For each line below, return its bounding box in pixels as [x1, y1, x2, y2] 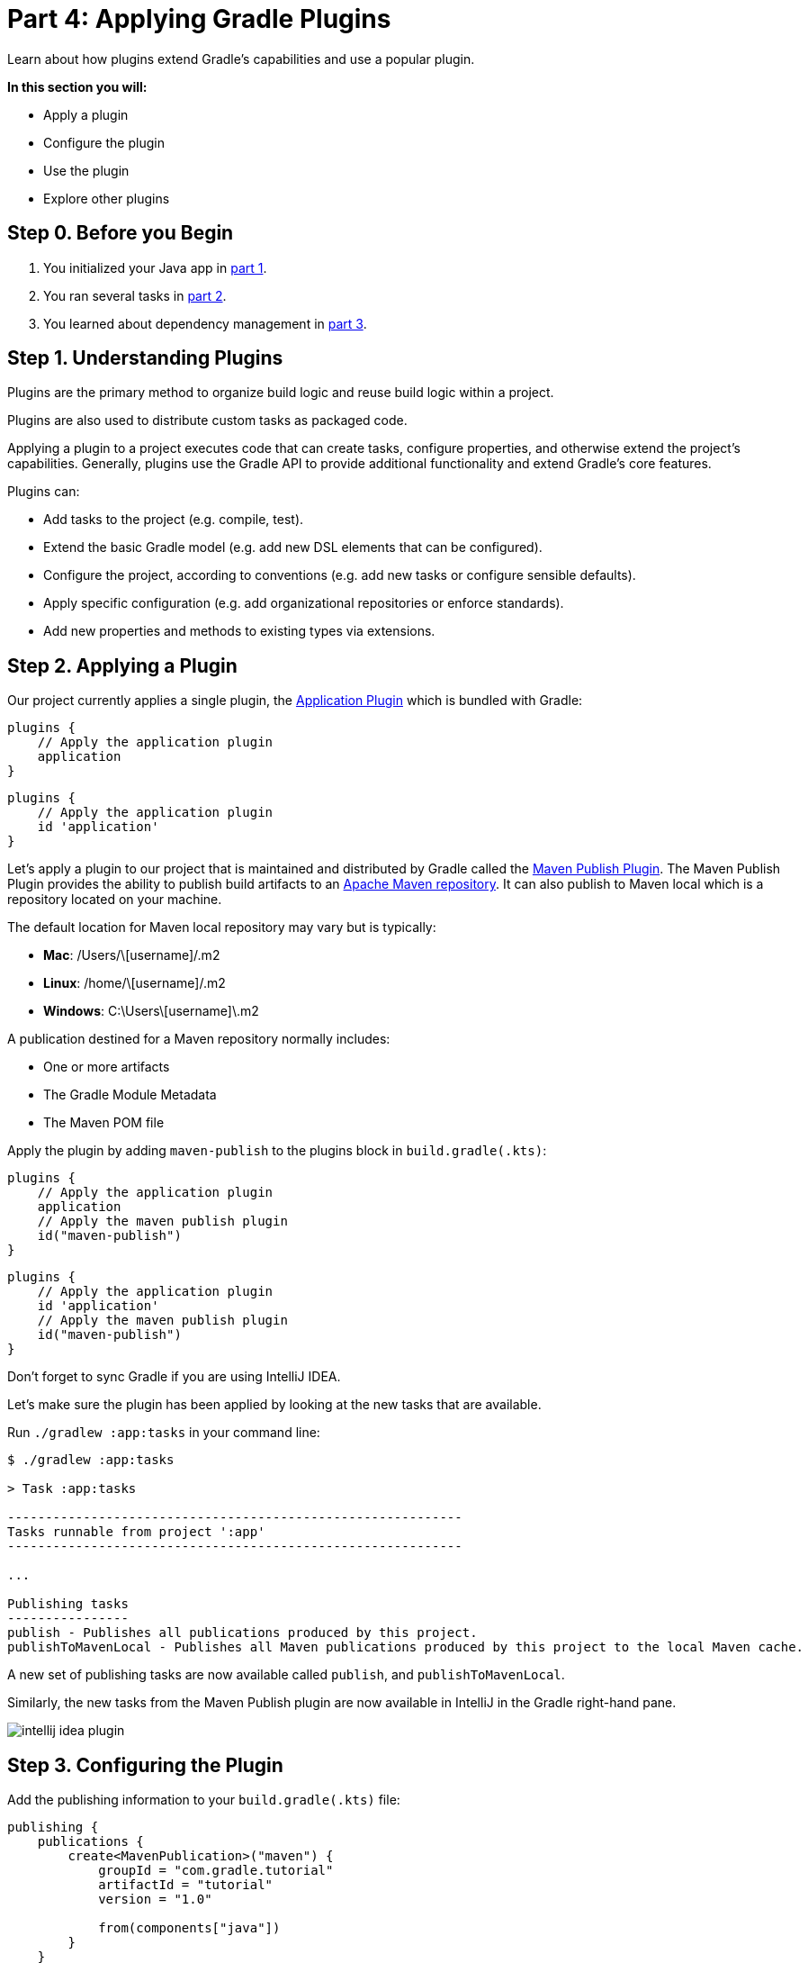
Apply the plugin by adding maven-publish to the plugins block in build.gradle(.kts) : [7, 1143, 547, 1159]
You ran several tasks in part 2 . [43, 287, 227, 303]
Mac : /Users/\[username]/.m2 [43, 947, 220, 963]
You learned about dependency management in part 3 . [43, 315, 367, 331]
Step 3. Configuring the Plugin [7, 1753, 283, 1777]
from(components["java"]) [98, 1921, 281, 1936]
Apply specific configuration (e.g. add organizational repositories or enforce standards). [43, 595, 564, 611]
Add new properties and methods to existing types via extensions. [43, 623, 435, 639]
